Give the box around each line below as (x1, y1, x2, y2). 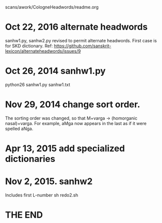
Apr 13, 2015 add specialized (5, 143, 125, 154)
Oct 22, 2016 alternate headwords (5, 22, 148, 32)
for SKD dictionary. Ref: (5, 43, 53, 49)
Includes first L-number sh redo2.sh (5, 192, 78, 198)
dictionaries (5, 154, 55, 164)
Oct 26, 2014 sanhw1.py (5, 65, 106, 77)
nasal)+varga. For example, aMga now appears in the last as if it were (5, 120, 147, 126)
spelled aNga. (5, 126, 34, 131)
